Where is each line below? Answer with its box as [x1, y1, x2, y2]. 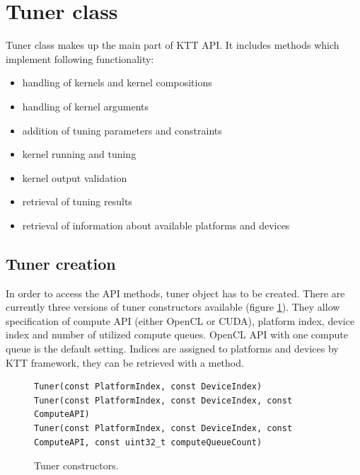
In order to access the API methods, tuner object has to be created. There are [6, 285, 345, 300]
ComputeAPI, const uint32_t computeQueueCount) [34, 437, 262, 447]
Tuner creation [6, 252, 116, 274]
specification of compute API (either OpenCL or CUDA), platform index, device [6, 313, 355, 328]
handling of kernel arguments [22, 98, 149, 113]
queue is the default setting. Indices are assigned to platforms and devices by [6, 341, 339, 356]
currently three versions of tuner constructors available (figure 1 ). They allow [6, 299, 340, 314]
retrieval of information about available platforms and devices [22, 217, 290, 232]
